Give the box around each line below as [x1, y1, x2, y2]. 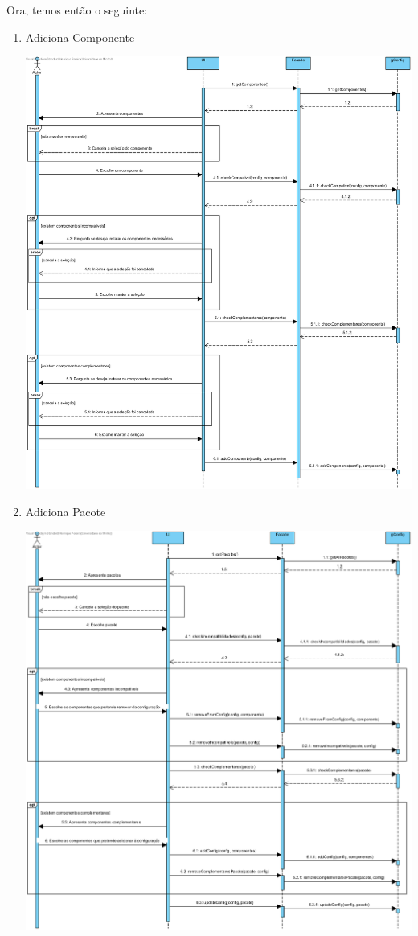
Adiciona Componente [25, 28, 135, 45]
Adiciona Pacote [25, 503, 106, 519]
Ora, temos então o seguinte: [6, 2, 148, 18]
